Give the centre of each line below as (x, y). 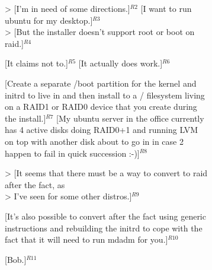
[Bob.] (16, 259)
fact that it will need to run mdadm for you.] (86, 239)
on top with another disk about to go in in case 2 (94, 141)
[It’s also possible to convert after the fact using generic (105, 216)
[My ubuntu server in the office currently (130, 118)
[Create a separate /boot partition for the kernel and (101, 83)
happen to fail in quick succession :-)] (72, 153)
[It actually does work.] (121, 63)
